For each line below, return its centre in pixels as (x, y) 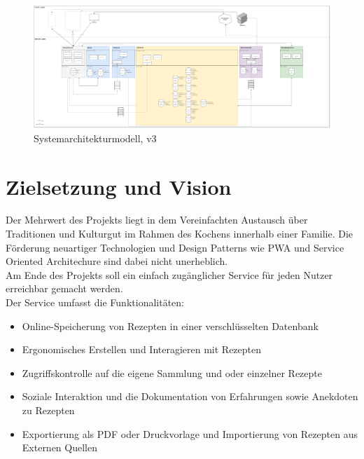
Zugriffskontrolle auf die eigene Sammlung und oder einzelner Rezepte (172, 372)
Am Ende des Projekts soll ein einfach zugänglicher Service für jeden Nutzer (169, 274)
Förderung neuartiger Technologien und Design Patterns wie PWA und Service (175, 247)
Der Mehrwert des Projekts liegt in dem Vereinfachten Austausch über (157, 220)
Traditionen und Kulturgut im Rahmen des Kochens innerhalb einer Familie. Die (180, 234)
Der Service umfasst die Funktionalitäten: (95, 302)
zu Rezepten (48, 410)
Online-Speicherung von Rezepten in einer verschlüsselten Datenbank (170, 326)
